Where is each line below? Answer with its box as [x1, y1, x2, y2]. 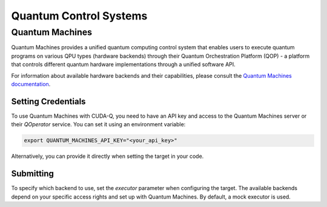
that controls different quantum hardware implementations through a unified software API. [11, 61, 236, 68]
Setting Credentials [11, 96, 86, 106]
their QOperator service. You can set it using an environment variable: [11, 121, 186, 128]
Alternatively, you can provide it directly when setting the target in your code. [11, 152, 204, 160]
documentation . [11, 80, 51, 87]
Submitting [11, 169, 54, 179]
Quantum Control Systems [11, 9, 148, 22]
